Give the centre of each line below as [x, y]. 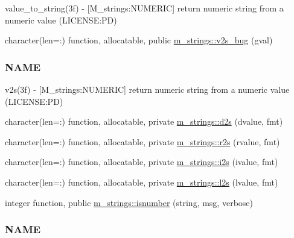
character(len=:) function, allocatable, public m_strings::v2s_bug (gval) [139, 40]
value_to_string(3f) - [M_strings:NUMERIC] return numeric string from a [144, 8]
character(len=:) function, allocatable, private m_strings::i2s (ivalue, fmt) [142, 162]
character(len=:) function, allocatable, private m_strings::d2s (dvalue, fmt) [144, 121]
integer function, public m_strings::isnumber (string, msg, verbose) [129, 202]
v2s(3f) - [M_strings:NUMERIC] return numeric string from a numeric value [147, 89]
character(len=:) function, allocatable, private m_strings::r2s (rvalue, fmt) [142, 141]
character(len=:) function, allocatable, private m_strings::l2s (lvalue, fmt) [142, 182]
